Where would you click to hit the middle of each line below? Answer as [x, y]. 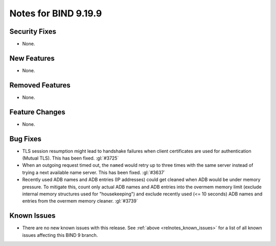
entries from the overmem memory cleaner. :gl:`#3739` [80, 201]
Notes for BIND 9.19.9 [56, 13]
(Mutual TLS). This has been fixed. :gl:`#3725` [71, 158]
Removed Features [40, 85]
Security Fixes [33, 31]
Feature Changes [38, 112]
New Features [32, 58]
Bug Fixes [26, 139]
